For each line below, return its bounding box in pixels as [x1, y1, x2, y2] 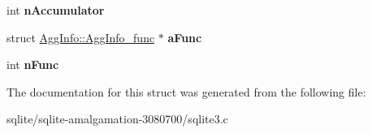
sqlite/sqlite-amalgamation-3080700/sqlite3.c [6, 110, 228, 127]
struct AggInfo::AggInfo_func [6, 28, 155, 45]
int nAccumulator [6, 2, 105, 18]
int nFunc [6, 56, 59, 73]
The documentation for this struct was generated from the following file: [6, 83, 366, 100]
